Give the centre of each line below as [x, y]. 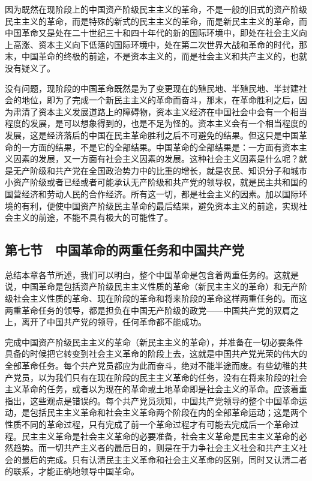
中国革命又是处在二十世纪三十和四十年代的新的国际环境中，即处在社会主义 [152, 33]
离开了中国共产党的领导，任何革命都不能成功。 [114, 322]
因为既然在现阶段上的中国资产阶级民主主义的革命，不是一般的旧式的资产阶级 [156, 9]
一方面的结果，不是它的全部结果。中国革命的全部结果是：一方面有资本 [160, 147]
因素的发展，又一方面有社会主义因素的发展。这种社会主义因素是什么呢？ [156, 159]
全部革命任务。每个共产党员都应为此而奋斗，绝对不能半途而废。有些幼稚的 [152, 366]
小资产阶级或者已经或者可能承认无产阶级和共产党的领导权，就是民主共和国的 [156, 182]
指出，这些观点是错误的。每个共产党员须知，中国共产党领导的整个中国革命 [152, 400]
